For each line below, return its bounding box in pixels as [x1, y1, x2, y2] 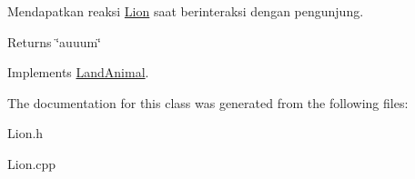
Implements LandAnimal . [7, 63, 149, 82]
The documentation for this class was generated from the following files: [7, 93, 409, 112]
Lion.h [7, 124, 44, 143]
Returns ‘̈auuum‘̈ [7, 32, 102, 51]
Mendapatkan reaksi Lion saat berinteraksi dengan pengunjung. [7, 2, 364, 20]
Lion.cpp [7, 154, 56, 173]
